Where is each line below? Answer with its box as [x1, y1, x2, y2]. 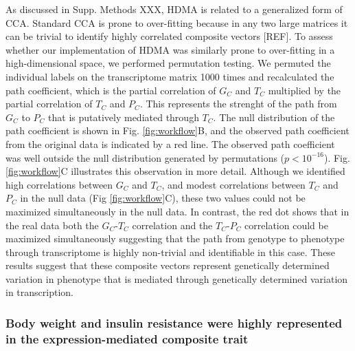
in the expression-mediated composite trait [5, 330, 249, 347]
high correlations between [5, 177, 113, 191]
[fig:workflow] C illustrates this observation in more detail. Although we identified [5, 164, 345, 178]
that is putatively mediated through [48, 109, 199, 124]
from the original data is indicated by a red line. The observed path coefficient [5, 136, 335, 151]
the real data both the [5, 217, 99, 232]
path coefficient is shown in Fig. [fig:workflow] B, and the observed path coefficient [5, 123, 350, 138]
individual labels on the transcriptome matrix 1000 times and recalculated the [5, 69, 334, 83]
